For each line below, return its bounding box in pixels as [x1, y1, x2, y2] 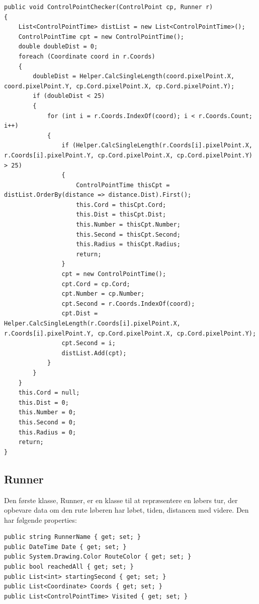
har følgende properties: [4, 514, 77, 525]
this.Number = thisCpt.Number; [76, 221, 181, 229]
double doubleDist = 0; [18, 43, 98, 50]
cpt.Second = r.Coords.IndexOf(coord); [61, 300, 195, 307]
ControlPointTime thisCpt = [76, 181, 170, 189]
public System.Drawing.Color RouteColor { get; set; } [4, 553, 192, 561]
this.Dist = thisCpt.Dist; [76, 211, 166, 218]
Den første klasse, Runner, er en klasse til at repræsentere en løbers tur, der [4, 495, 238, 505]
